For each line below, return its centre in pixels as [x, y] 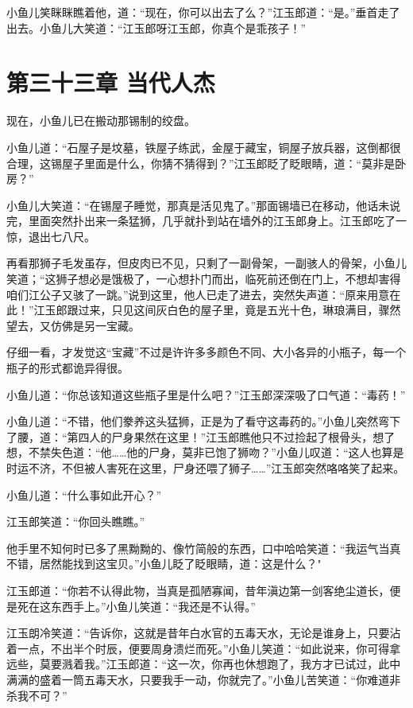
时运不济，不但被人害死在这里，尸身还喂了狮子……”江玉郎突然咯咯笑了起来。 [206, 468]
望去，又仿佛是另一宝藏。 [73, 325]
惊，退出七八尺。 [51, 236]
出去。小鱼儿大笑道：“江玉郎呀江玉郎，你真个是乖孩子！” [156, 27]
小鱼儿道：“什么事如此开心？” [84, 494]
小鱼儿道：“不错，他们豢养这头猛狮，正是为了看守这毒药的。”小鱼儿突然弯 [198, 421]
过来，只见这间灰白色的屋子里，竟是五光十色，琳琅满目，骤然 [239, 310]
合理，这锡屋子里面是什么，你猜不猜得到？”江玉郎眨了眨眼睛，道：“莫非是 [201, 163]
